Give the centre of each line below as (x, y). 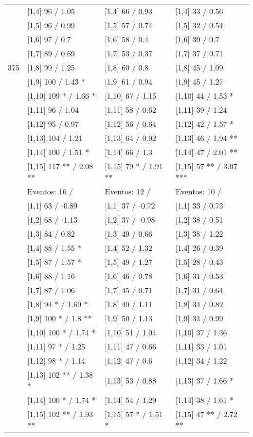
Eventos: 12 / (128, 191)
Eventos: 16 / (50, 191)
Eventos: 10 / (198, 191)
